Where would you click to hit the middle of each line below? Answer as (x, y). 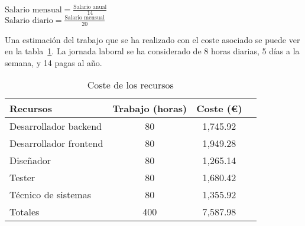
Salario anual (90, 7)
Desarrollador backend (56, 126)
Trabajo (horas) (150, 109)
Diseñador (30, 161)
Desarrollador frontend (56, 143)
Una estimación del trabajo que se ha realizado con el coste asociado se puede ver (152, 39)
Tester (22, 178)
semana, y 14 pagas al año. (53, 62)
